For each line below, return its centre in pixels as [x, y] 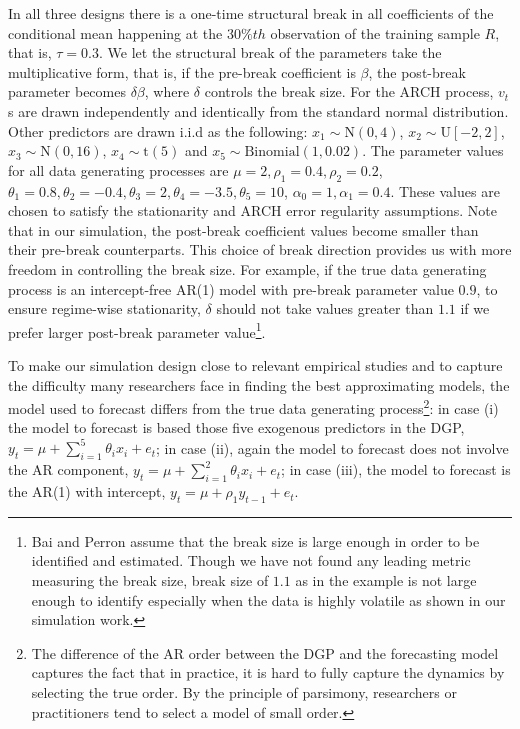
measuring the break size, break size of [150, 580]
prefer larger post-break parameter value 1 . [137, 330]
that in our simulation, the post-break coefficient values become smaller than [243, 229]
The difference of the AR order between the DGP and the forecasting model [265, 652]
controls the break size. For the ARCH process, [349, 91]
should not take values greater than [325, 308]
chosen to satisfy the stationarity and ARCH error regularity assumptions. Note [253, 210]
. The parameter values [433, 150]
